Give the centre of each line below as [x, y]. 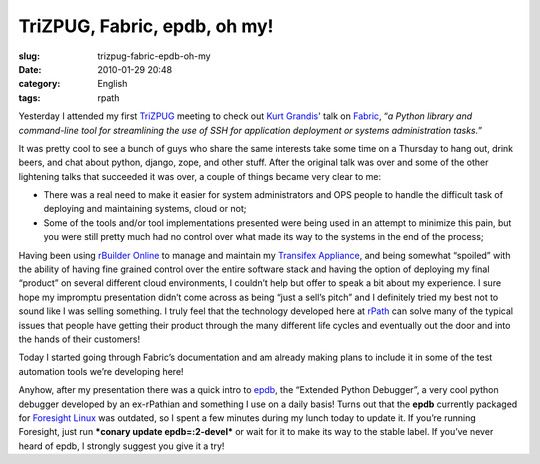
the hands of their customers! [79, 339]
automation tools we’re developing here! [101, 371]
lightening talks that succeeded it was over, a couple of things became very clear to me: [200, 176]
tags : [29, 97]
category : [39, 84]
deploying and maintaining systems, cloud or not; [145, 209]
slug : [29, 56]
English [112, 84]
